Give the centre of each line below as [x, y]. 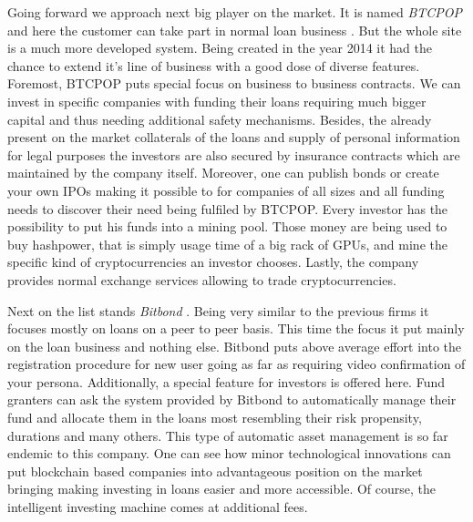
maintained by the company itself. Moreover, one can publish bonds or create [223, 173]
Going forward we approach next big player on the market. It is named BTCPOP [235, 12]
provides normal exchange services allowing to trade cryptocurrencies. [202, 279]
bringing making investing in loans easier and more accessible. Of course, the [221, 489]
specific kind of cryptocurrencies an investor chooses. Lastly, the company [213, 262]
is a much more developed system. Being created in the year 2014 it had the [220, 48]
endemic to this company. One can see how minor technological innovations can [229, 453]
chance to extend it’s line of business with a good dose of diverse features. [214, 65]
